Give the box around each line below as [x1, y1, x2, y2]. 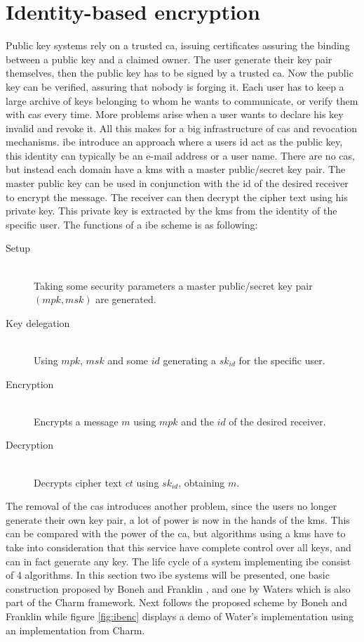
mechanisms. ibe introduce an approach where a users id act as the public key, [6, 134, 343, 149]
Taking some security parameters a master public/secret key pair [34, 278, 313, 293]
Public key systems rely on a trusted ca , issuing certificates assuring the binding [6, 38, 350, 53]
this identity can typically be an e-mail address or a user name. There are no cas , [6, 148, 355, 162]
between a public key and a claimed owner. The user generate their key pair [6, 51, 332, 66]
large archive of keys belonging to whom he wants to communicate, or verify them [6, 93, 358, 108]
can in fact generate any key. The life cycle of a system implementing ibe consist [6, 553, 351, 568]
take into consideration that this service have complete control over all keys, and [6, 539, 351, 554]
